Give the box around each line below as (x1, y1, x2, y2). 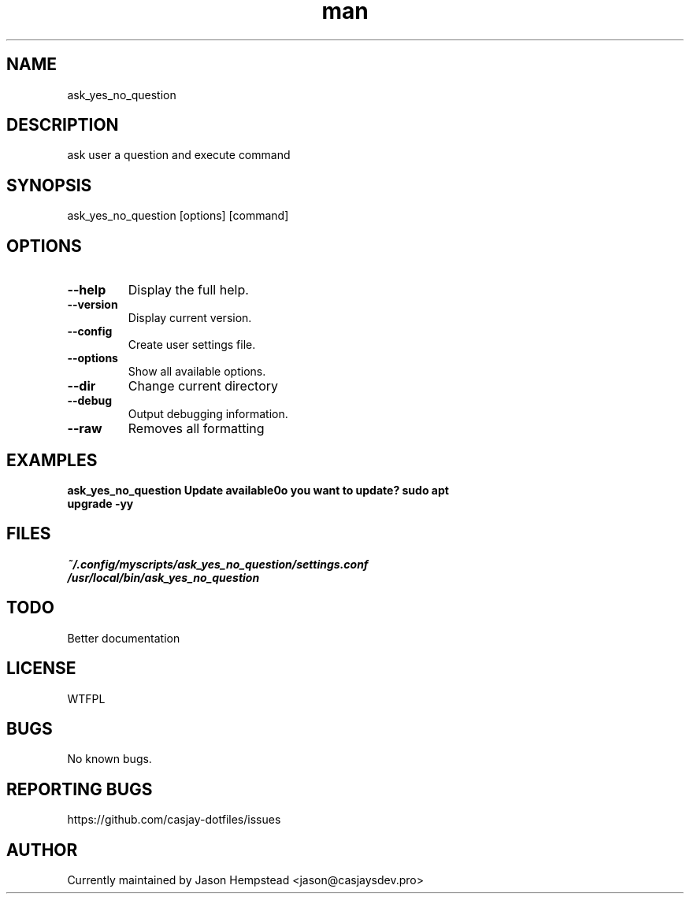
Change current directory (128, 378, 278, 394)
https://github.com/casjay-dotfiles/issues (67, 813, 281, 827)
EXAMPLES (6, 450, 98, 470)
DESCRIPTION (6, 115, 119, 135)
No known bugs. (67, 752, 152, 766)
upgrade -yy (67, 496, 134, 510)
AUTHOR (6, 839, 78, 860)
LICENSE (6, 658, 76, 679)
